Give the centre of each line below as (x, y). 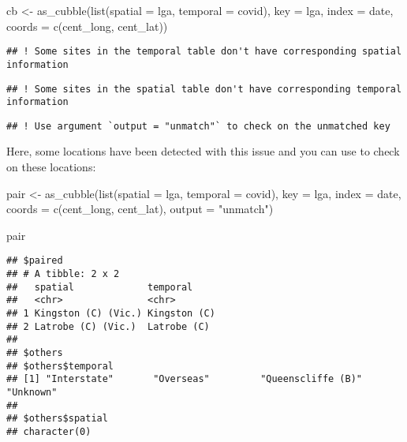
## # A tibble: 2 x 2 (63, 274)
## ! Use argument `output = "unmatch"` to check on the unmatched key (198, 126)
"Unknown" (32, 392)
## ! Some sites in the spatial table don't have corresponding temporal (204, 89)
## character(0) (49, 431)
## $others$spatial (57, 419)
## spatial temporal (100, 287)
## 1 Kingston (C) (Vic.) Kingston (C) (111, 314)
